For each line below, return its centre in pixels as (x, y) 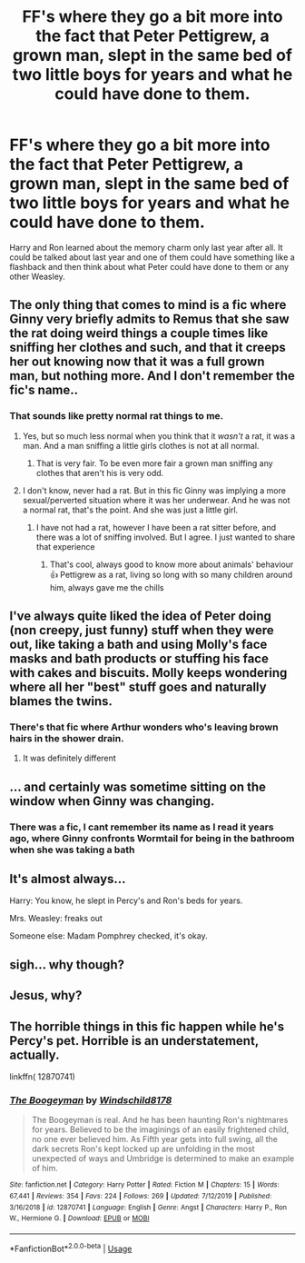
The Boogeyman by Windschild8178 (91, 1099)
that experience (65, 546)
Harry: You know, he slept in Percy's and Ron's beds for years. (126, 900)
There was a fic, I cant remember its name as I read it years (142, 827)
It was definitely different (69, 758)
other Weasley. (37, 276)
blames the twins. (61, 701)
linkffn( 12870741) (42, 1077)
